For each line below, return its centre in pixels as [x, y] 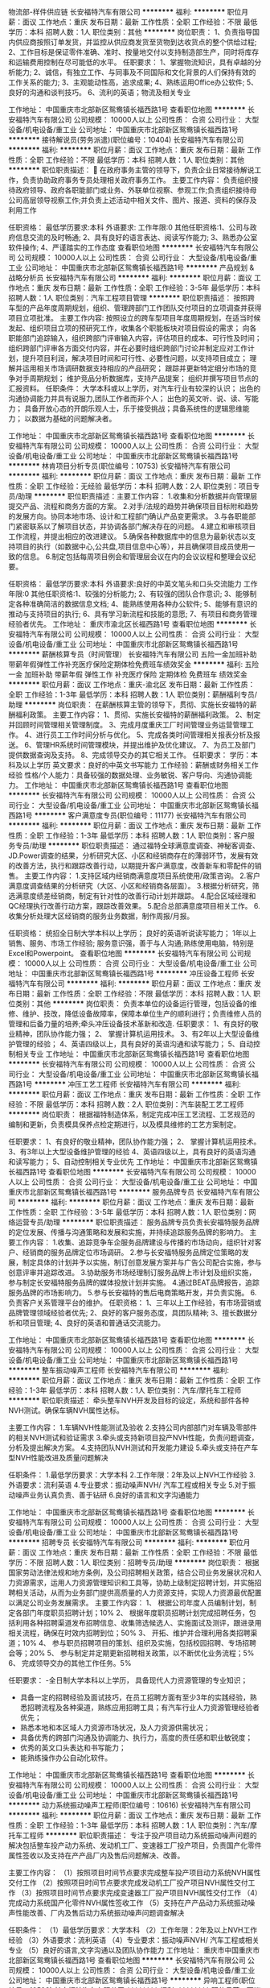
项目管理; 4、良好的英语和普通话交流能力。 [94, 1323]
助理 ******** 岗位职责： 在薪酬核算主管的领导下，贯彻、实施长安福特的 [129, 704]
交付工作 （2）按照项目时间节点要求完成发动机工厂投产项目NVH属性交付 [129, 1882]
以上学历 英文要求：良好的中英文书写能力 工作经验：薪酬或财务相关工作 [140, 765]
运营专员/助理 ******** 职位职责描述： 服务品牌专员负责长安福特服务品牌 [137, 1222]
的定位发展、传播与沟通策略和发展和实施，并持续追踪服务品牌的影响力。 [128, 1232]
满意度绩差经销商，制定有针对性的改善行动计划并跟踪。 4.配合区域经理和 [135, 896]
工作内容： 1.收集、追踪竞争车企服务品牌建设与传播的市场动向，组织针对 [135, 1242]
